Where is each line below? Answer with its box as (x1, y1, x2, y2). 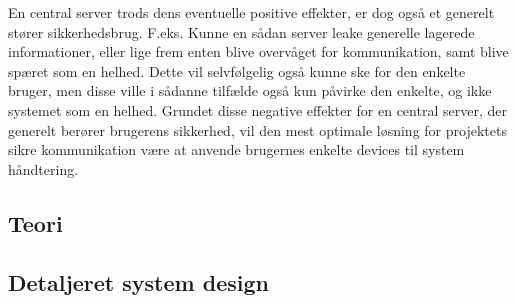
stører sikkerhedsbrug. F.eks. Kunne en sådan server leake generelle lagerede (8, 21, 475, 42)
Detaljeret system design (8, 266, 269, 297)
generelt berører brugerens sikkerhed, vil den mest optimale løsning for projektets (8, 119, 507, 140)
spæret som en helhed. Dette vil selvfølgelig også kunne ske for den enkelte (8, 60, 466, 81)
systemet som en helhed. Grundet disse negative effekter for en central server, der (8, 99, 507, 120)
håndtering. (8, 158, 79, 179)
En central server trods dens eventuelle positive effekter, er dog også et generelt (8, 2, 495, 22)
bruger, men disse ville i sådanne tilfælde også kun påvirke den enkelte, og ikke (8, 80, 492, 101)
